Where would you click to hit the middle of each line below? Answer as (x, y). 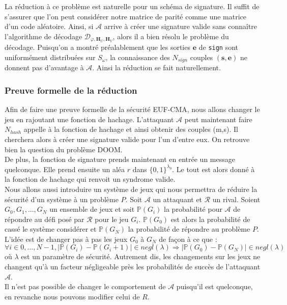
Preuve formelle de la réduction (71, 90)
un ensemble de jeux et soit (92, 209)
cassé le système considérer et (51, 229)
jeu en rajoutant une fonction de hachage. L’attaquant (89, 119)
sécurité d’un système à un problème (62, 199)
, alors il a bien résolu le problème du (171, 36)
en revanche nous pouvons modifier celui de (72, 296)
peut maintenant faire (218, 119)
